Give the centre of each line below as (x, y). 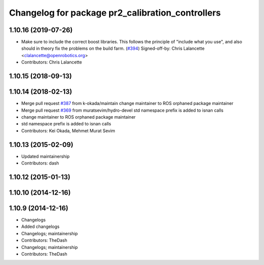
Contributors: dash (40, 163)
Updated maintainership (45, 156)
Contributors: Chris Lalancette (52, 62)
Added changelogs (40, 226)
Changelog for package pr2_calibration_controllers (115, 13)
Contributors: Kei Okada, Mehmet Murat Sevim (68, 131)
